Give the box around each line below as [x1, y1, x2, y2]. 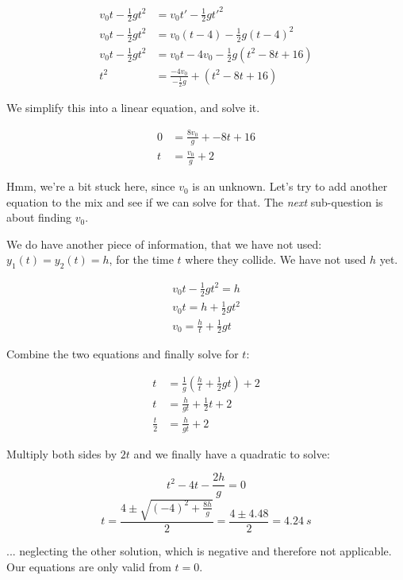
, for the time [109, 251, 174, 268]
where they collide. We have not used [185, 251, 367, 268]
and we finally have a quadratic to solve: [133, 445, 330, 462]
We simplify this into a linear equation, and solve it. [6, 99, 260, 116]
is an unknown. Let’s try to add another [192, 178, 388, 195]
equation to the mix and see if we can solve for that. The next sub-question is [6, 193, 383, 210]
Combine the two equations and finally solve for [6, 346, 239, 362]
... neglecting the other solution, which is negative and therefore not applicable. [6, 542, 392, 559]
